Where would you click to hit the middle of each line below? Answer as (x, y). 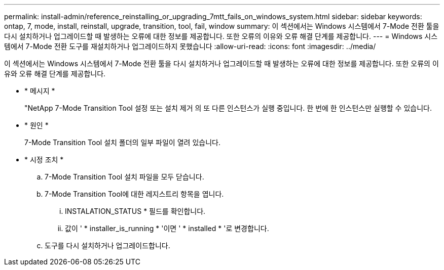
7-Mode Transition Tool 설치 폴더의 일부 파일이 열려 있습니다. (122, 142)
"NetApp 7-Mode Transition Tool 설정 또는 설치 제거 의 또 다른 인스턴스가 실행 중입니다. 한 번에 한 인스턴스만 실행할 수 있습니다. (228, 108)
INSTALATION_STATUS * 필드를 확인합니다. (135, 211)
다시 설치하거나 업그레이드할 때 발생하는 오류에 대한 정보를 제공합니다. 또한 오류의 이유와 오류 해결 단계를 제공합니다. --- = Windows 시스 (221, 36)
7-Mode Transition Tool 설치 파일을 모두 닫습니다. (124, 177)
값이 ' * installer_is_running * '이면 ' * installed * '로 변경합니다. (167, 228)
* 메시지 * (40, 91)
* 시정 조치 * (44, 160)
